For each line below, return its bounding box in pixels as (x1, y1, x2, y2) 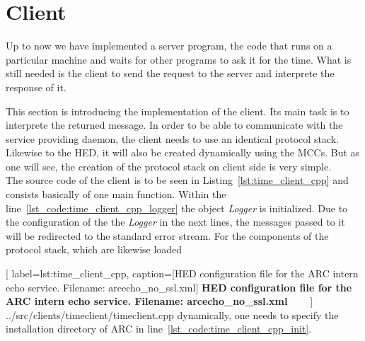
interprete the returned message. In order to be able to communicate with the (6, 117, 343, 132)
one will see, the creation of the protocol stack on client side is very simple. (6, 158, 332, 173)
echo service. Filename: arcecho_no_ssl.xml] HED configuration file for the (6, 279, 352, 294)
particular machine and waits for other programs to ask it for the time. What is (6, 52, 352, 67)
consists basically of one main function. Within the (6, 187, 226, 202)
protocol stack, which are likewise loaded (6, 242, 182, 257)
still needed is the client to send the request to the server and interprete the (6, 66, 335, 81)
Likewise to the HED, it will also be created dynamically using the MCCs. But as (6, 145, 360, 160)
